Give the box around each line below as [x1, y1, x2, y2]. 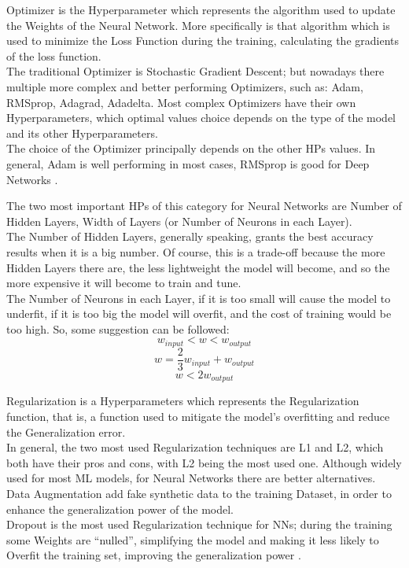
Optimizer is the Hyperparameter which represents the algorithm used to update [6, 2, 396, 17]
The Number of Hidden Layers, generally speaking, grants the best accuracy [6, 228, 374, 245]
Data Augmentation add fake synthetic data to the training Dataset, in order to [6, 485, 392, 501]
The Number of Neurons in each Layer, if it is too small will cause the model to [6, 290, 391, 306]
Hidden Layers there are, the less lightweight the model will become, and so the [6, 259, 390, 275]
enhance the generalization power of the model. [6, 500, 234, 517]
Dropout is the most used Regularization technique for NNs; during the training [6, 516, 392, 533]
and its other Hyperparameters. [6, 124, 158, 141]
